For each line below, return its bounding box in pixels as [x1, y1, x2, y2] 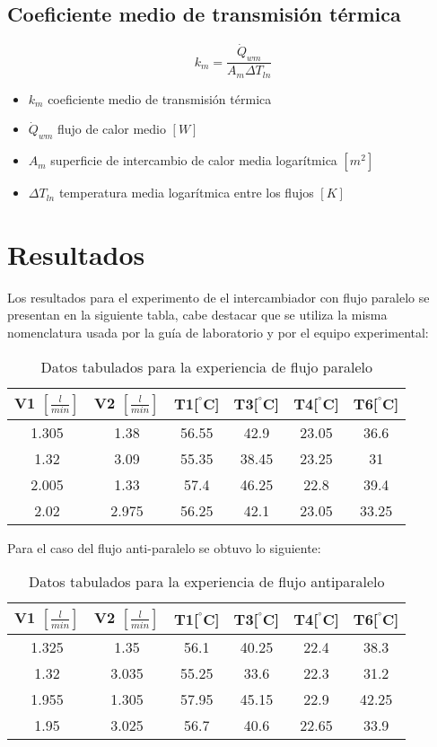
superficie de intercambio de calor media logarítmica [50, 151, 337, 170]
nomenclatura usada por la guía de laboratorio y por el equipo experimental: [7, 323, 429, 341]
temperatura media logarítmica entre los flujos [58, 183, 314, 202]
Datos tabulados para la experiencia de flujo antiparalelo [28, 571, 385, 593]
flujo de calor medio [57, 119, 166, 138]
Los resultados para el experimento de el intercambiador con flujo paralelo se [7, 287, 430, 306]
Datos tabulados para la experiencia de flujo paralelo [40, 356, 372, 377]
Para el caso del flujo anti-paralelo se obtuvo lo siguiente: [7, 538, 321, 557]
